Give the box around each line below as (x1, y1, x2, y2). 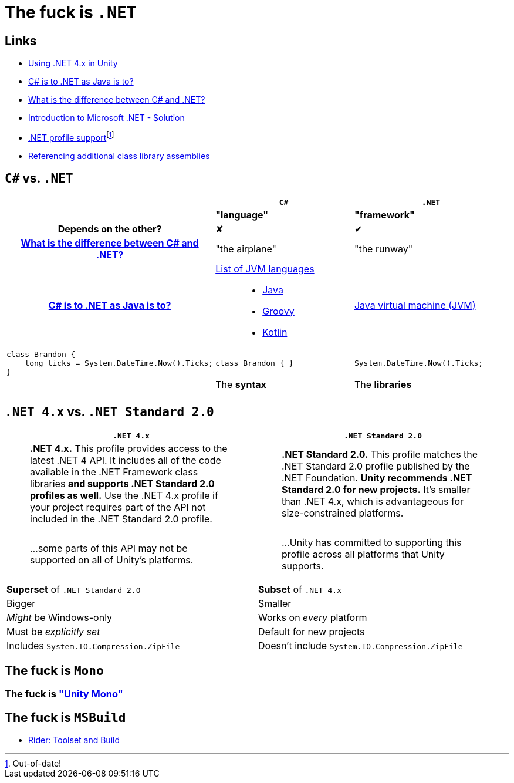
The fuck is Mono (5, 663, 104, 678)
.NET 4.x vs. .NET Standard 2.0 (5, 404, 214, 420)
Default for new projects (258, 625, 365, 637)
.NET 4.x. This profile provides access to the (30, 442, 228, 454)
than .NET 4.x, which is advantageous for (282, 495, 464, 507)
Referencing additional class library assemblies (28, 150, 210, 161)
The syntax (215, 378, 266, 390)
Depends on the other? (58, 222, 162, 235)
